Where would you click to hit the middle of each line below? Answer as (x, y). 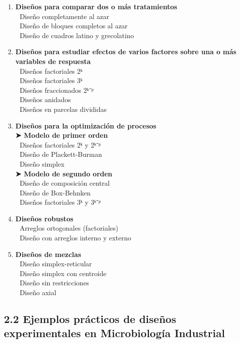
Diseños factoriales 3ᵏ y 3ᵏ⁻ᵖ (60, 202)
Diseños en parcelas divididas (63, 109)
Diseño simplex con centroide (63, 273)
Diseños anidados (45, 99)
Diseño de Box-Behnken (55, 192)
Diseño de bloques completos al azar (74, 26)
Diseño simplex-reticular (56, 264)
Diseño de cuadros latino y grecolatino (77, 35)
